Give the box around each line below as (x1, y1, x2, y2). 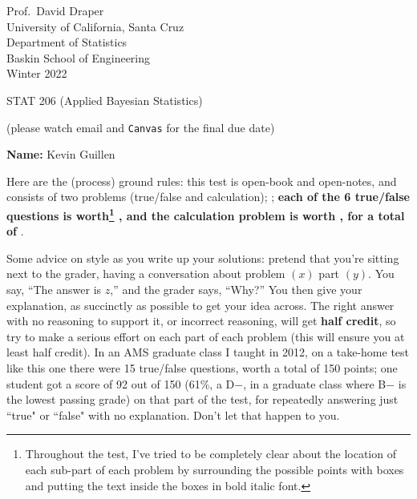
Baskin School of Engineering (6, 49, 151, 66)
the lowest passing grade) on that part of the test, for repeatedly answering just (6, 391, 399, 408)
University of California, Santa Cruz (6, 18, 184, 34)
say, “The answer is (6, 281, 102, 298)
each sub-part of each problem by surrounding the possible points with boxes (25, 461, 404, 477)
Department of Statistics (6, 34, 128, 50)
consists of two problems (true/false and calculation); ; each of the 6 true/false (6, 188, 410, 205)
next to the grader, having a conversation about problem (6, 265, 285, 282)
